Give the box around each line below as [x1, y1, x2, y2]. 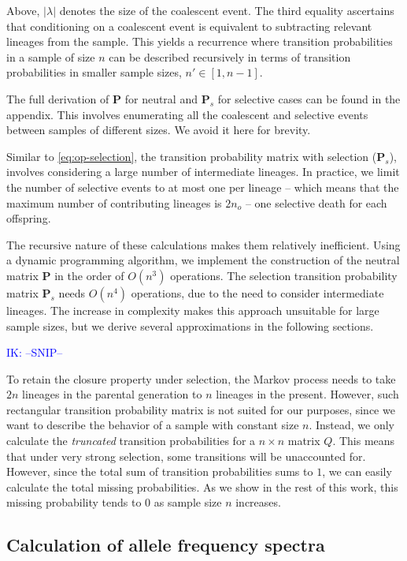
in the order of [54, 267, 124, 283]
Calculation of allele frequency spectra [6, 533, 325, 557]
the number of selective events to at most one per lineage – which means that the [6, 178, 399, 195]
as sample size [154, 494, 222, 511]
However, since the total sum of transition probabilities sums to [6, 463, 313, 480]
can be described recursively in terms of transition [109, 48, 351, 65]
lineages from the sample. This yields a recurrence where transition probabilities [6, 33, 393, 50]
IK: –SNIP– [6, 344, 63, 361]
